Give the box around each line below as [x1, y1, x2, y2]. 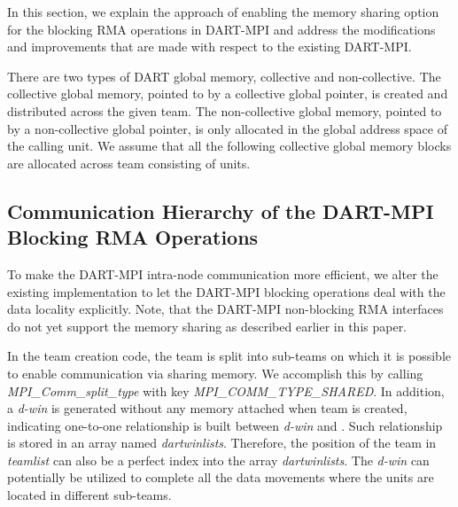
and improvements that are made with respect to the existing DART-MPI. [7, 37, 412, 56]
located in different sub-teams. [7, 486, 172, 504]
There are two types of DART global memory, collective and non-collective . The [7, 66, 441, 85]
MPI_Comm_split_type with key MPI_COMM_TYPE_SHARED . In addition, [7, 381, 445, 400]
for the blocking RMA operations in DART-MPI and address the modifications [7, 19, 436, 38]
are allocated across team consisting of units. [7, 153, 251, 172]
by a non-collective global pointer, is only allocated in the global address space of [7, 119, 447, 137]
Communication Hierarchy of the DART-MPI [7, 197, 434, 224]
